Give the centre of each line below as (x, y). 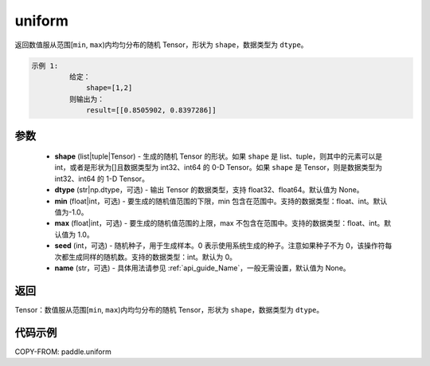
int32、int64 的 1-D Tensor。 (102, 179)
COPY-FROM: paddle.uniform (63, 352)
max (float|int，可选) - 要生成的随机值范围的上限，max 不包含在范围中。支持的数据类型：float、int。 (219, 223)
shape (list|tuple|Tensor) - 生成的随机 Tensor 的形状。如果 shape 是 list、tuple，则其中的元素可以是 (219, 156)
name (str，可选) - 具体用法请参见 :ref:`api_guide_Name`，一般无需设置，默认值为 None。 (202, 268)
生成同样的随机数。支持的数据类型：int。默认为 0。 (152, 257)
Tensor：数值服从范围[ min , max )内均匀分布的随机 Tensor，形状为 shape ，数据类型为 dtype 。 (169, 309)
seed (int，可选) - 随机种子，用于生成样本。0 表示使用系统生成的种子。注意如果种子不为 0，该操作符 (220, 246)
